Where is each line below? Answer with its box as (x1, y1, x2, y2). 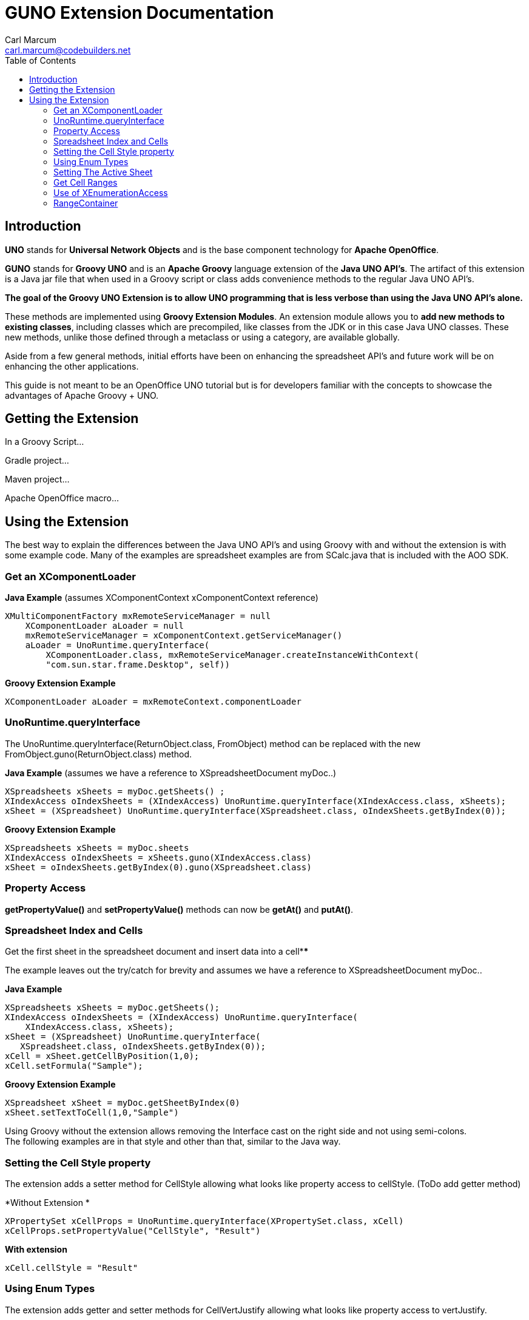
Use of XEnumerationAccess (53, 187, 168, 198)
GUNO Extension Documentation (5, 2, 274, 23)
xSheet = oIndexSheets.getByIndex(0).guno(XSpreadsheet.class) (5, 862, 312, 872)
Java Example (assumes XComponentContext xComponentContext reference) (5, 592, 318, 603)
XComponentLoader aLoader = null (25, 621, 184, 631)
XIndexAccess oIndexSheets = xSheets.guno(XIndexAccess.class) (5, 852, 312, 862)
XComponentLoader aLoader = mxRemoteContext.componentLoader (5, 697, 302, 707)
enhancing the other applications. (5, 360, 139, 371)
